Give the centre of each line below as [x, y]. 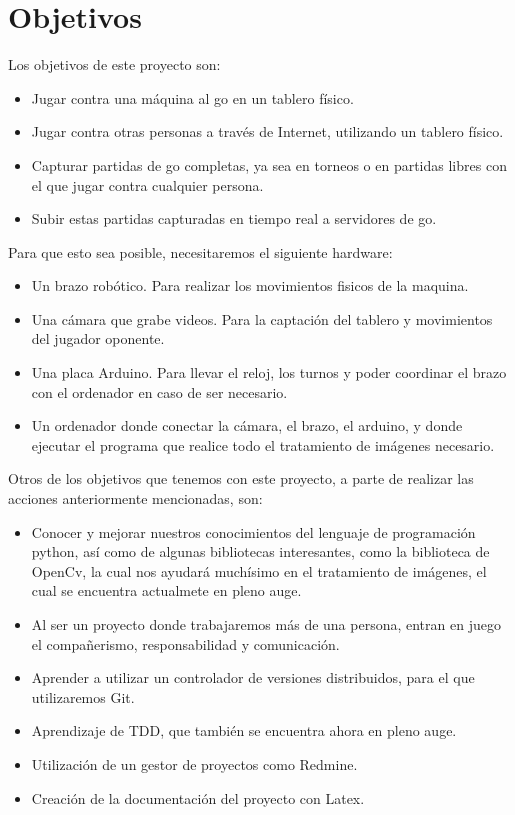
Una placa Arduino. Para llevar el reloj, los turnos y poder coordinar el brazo [269, 372]
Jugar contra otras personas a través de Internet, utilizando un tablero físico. [267, 131]
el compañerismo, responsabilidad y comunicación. [185, 643]
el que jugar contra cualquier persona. [147, 184]
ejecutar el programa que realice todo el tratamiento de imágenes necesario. [263, 444]
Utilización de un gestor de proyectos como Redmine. [194, 763]
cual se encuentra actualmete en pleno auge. [166, 590]
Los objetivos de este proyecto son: [114, 64]
